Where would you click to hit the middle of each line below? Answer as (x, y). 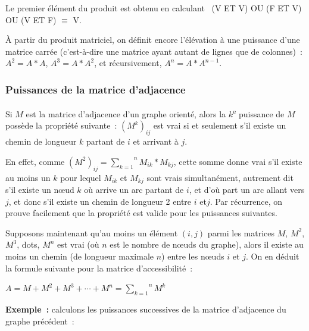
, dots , (28, 244)
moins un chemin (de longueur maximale (80, 256)
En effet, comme (35, 161)
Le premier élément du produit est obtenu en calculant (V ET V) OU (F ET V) (154, 8)
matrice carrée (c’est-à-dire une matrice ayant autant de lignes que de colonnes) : (154, 51)
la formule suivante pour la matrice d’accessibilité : (99, 268)
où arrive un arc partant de (134, 190)
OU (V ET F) (31, 19)
